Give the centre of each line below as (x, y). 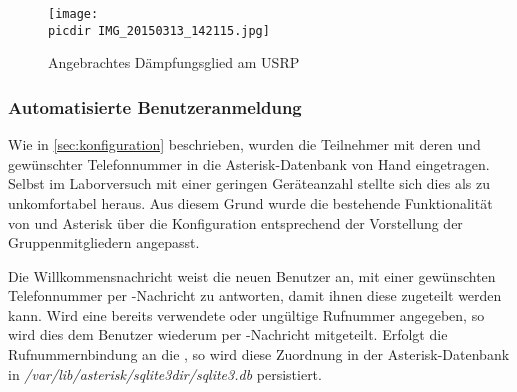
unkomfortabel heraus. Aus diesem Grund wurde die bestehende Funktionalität (250, 202)
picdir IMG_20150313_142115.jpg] (159, 30)
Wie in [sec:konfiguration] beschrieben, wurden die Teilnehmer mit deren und (244, 144)
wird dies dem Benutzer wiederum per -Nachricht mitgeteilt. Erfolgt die (228, 334)
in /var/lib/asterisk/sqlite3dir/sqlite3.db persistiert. (165, 373)
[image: (73, 14)
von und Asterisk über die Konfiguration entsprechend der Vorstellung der (235, 222)
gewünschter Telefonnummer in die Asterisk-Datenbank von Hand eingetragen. (249, 163)
